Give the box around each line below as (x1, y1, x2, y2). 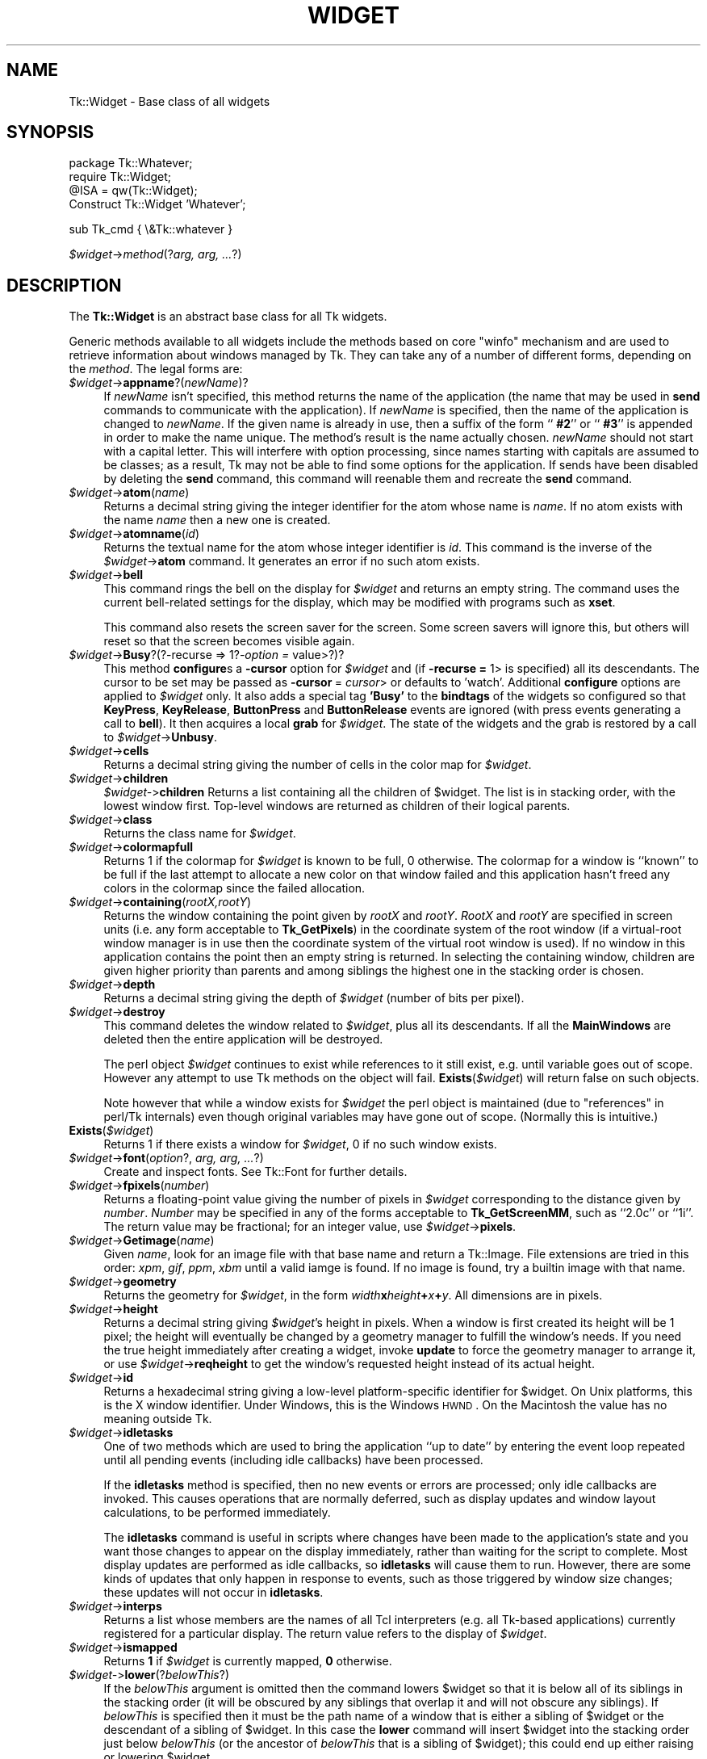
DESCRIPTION (6, 275, 122, 296)
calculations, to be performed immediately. (103, 1505, 331, 1520)
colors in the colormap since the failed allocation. (103, 881, 366, 896)
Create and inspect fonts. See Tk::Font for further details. (103, 1165, 408, 1179)
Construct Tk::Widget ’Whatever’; (69, 197, 246, 212)
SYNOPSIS (6, 122, 94, 143)
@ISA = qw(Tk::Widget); (69, 183, 198, 198)
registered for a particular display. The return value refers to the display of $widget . (103, 1627, 547, 1641)
